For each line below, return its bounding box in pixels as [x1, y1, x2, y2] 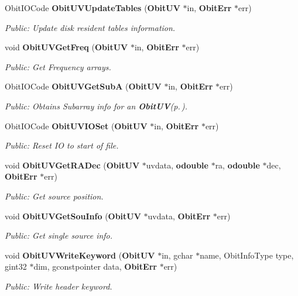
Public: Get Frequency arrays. [5, 60, 111, 73]
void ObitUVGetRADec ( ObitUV [5, 159, 140, 171]
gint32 [5, 260, 27, 273]
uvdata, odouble [146, 159, 208, 171]
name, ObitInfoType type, [200, 249, 294, 261]
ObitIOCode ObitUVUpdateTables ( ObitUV [5, 2, 180, 13]
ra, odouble [215, 159, 260, 171]
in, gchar [162, 249, 193, 261]
